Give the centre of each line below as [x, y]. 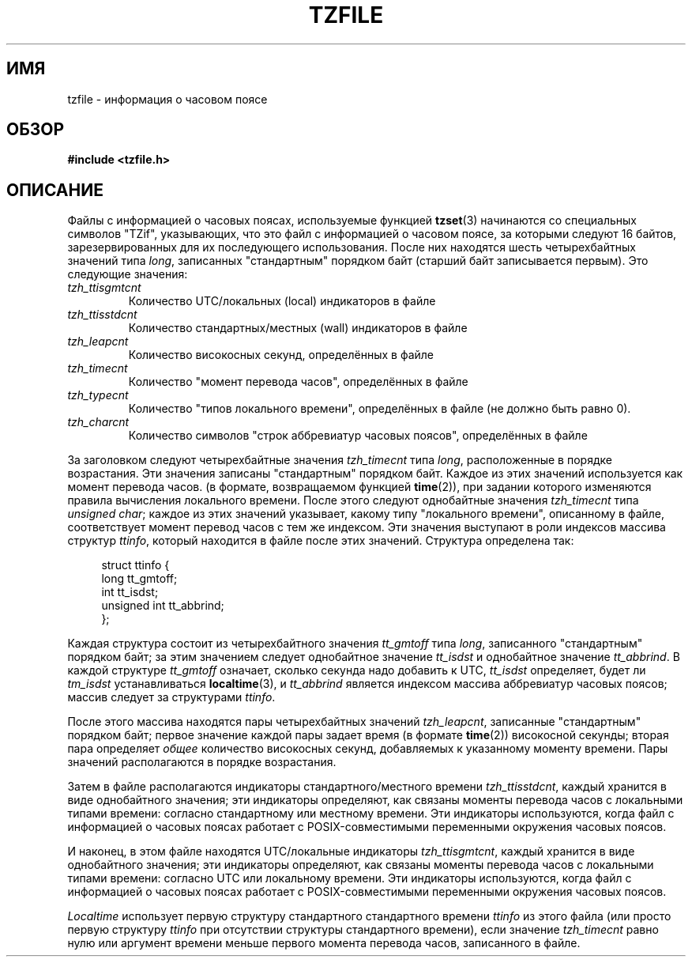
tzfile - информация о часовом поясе [167, 99]
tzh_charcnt [98, 422]
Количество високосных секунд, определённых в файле [281, 355]
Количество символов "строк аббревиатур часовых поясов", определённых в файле [358, 436]
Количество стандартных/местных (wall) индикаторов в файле [298, 328]
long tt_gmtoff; [139, 579]
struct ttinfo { [135, 565]
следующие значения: [128, 274]
